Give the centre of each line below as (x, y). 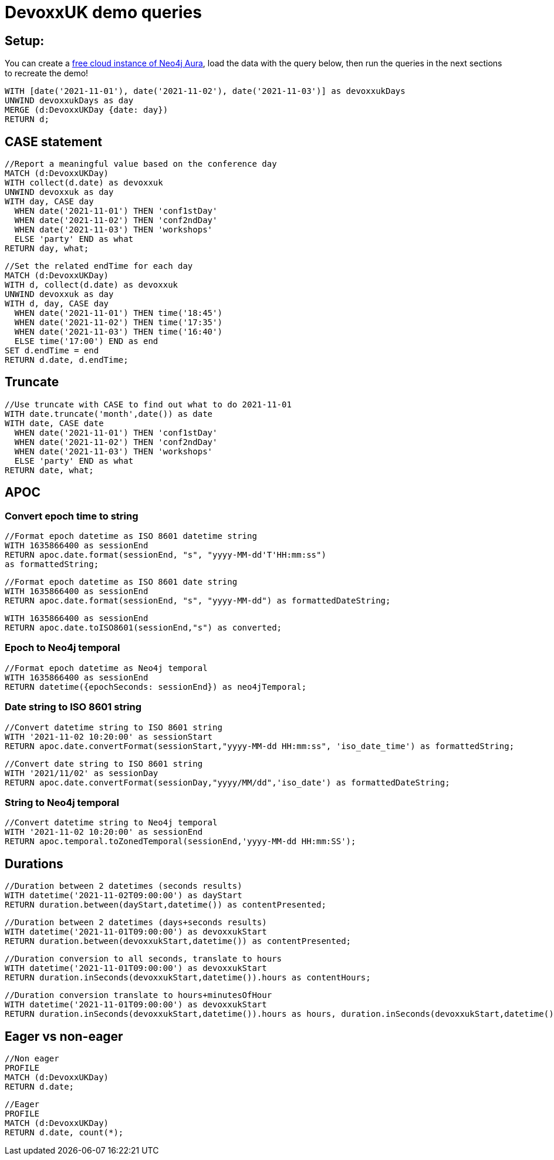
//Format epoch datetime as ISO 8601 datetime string (131, 536)
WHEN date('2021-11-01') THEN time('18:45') (118, 313)
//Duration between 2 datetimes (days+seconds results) (136, 923)
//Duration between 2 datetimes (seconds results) (124, 886)
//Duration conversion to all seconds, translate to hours (143, 959)
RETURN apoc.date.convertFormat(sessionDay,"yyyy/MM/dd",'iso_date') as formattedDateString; (227, 782)
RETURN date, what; (49, 470)
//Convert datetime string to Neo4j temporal (111, 823)
